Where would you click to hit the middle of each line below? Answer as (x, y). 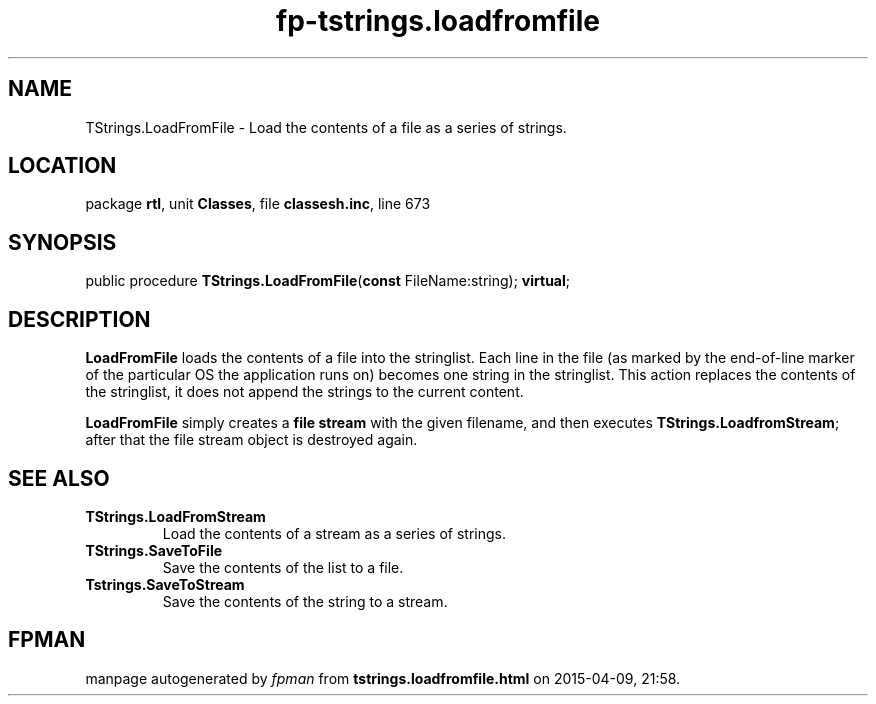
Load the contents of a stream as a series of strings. (334, 533)
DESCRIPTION (79, 319)
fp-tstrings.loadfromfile (438, 21)
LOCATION (62, 166)
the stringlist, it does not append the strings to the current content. (304, 392)
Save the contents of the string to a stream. (305, 601)
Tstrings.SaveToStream (165, 584)
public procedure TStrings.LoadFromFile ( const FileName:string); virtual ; (328, 281)
